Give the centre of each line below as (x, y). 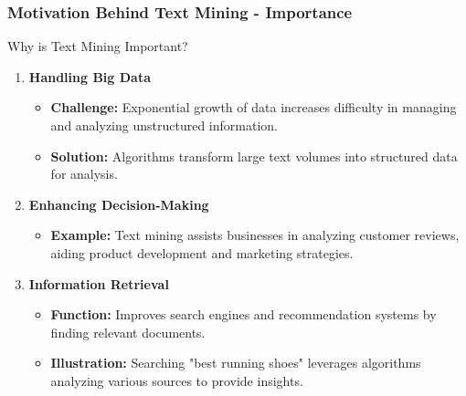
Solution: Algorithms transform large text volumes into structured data (254, 156)
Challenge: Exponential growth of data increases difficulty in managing (254, 107)
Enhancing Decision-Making (119, 204)
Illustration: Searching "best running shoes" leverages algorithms (236, 363)
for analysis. (84, 174)
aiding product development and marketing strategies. (202, 252)
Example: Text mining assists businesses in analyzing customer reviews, (255, 235)
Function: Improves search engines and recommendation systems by (244, 314)
